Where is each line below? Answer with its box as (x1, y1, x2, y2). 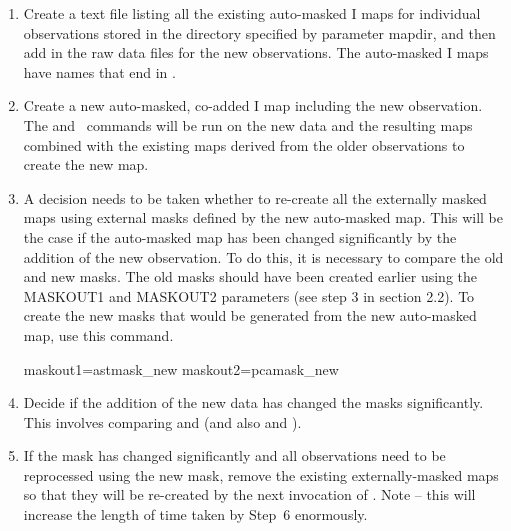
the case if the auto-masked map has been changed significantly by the (23, 226, 457, 247)
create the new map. (23, 154, 149, 175)
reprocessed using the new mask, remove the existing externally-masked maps (23, 464, 499, 485)
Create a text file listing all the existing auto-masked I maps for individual (23, 3, 481, 23)
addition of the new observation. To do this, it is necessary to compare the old (23, 246, 504, 267)
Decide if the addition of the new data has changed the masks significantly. (23, 392, 484, 413)
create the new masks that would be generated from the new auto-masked (23, 305, 477, 326)
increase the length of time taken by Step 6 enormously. (23, 504, 368, 525)
